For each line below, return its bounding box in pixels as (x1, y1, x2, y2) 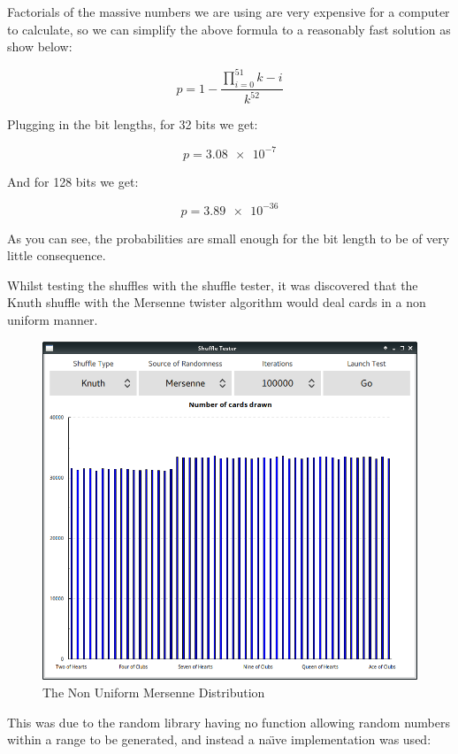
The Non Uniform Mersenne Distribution (42, 682, 265, 701)
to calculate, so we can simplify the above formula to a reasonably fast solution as (7, 19, 451, 38)
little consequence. (7, 246, 106, 265)
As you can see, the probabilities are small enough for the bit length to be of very (7, 228, 450, 247)
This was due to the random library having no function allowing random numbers (7, 712, 450, 731)
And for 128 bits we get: (7, 172, 139, 190)
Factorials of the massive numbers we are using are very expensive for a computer (7, 3, 450, 20)
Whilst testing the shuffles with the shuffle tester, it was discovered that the (7, 275, 418, 294)
